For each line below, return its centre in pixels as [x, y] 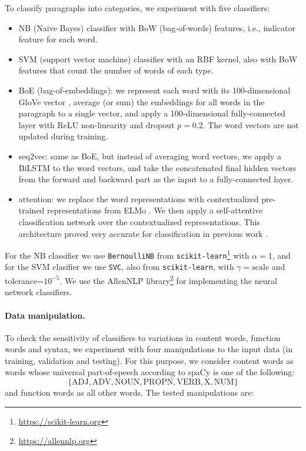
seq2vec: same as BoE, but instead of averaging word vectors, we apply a [150, 156]
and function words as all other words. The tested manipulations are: [129, 392]
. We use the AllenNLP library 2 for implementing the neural [168, 280]
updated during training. [63, 136]
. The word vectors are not [251, 124]
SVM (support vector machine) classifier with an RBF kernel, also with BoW [158, 59]
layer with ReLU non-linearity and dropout [97, 124]
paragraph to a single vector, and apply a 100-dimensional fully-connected [152, 113]
